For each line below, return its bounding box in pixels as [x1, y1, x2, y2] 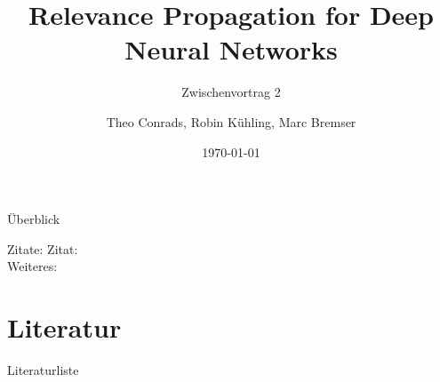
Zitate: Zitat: [7, 239, 78, 258]
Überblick [7, 210, 60, 228]
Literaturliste [7, 361, 79, 378]
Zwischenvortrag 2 [181, 83, 281, 101]
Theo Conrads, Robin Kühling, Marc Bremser [106, 112, 356, 131]
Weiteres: [7, 257, 58, 275]
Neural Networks [124, 31, 338, 68]
